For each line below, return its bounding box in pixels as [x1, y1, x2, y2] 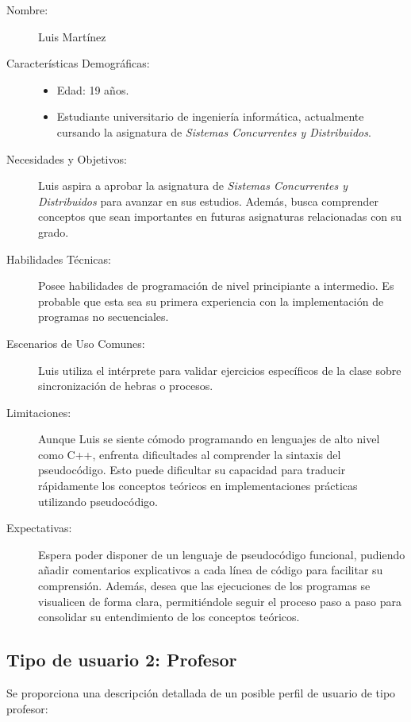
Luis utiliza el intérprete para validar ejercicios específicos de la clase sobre [38, 361, 401, 378]
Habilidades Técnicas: [6, 250, 111, 267]
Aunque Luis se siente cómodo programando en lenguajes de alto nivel [38, 430, 380, 447]
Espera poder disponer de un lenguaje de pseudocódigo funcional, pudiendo [38, 546, 405, 562]
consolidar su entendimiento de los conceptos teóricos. [38, 608, 300, 625]
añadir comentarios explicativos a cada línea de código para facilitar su [38, 562, 383, 578]
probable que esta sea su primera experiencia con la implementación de [38, 292, 384, 309]
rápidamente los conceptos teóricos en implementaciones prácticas [38, 477, 358, 494]
